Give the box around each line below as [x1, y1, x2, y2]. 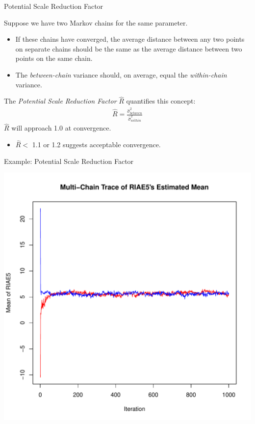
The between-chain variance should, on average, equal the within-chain [15, 69, 227, 79]
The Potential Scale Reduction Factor [4, 96, 117, 106]
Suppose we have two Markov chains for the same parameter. [4, 17, 188, 27]
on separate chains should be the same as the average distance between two [15, 43, 242, 53]
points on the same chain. [15, 53, 93, 63]
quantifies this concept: [126, 96, 196, 106]
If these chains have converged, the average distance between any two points [15, 34, 245, 44]
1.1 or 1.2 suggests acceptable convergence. [32, 139, 161, 150]
